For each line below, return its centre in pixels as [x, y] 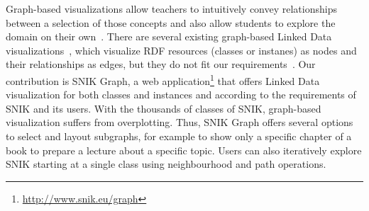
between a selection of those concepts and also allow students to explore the [171, 22]
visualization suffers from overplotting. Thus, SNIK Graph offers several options [180, 122]
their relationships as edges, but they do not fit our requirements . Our [161, 64]
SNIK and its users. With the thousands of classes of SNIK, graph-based [164, 108]
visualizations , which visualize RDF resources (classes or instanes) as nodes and [181, 50]
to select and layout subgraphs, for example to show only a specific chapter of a [179, 136]
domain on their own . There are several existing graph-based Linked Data [169, 36]
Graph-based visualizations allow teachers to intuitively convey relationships [171, 8]
